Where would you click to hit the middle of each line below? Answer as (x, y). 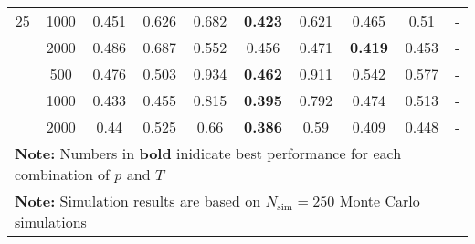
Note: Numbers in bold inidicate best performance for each (208, 153)
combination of (63, 174)
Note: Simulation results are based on (138, 201)
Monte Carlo (380, 201)
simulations (51, 222)
